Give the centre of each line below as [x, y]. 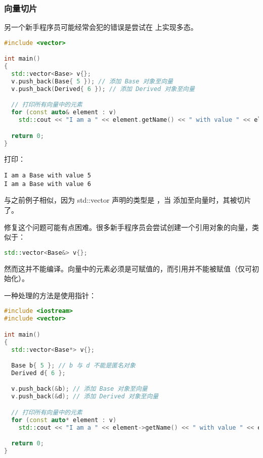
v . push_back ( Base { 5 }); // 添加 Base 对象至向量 [92, 81]
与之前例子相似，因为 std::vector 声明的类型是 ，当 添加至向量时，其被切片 [128, 200]
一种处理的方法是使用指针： [50, 295]
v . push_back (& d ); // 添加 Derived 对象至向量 [85, 397]
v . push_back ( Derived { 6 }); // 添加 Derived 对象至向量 [103, 89]
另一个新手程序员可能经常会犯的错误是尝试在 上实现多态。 [101, 27]
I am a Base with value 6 [48, 184]
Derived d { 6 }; [38, 373]
